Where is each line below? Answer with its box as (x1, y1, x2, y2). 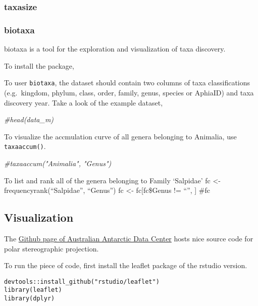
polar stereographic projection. (4, 243, 99, 253)
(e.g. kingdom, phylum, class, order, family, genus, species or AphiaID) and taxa (4, 87, 254, 97)
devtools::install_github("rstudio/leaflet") (4, 278, 160, 285)
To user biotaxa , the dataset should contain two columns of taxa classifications (4, 77, 250, 88)
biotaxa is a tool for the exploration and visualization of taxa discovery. (4, 43, 226, 54)
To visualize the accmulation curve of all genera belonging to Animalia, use (4, 131, 237, 141)
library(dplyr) (4, 295, 55, 302)
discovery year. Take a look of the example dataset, (4, 97, 163, 108)
